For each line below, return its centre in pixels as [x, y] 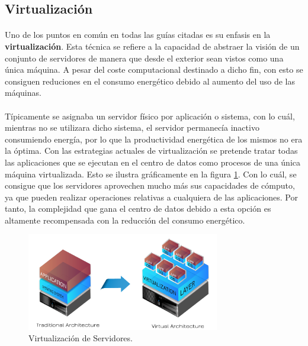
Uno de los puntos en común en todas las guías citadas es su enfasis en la [138, 35]
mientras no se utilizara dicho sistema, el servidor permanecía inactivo [132, 127]
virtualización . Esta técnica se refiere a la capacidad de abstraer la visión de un [152, 46]
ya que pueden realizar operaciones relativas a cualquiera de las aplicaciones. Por [151, 197]
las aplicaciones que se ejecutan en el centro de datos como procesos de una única [153, 162]
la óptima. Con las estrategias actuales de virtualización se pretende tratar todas [151, 151]
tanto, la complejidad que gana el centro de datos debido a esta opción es [138, 208]
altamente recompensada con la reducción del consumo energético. [125, 220]
